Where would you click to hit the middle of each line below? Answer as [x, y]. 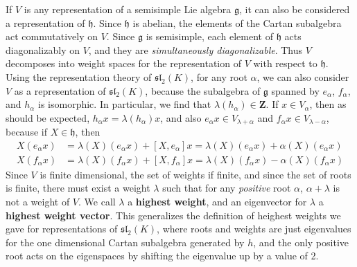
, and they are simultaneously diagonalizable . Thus [195, 49]
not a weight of [38, 202]
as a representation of [60, 90]
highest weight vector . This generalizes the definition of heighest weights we [173, 215]
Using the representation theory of [79, 76]
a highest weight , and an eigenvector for [217, 202]
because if [26, 132]
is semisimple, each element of [209, 36]
